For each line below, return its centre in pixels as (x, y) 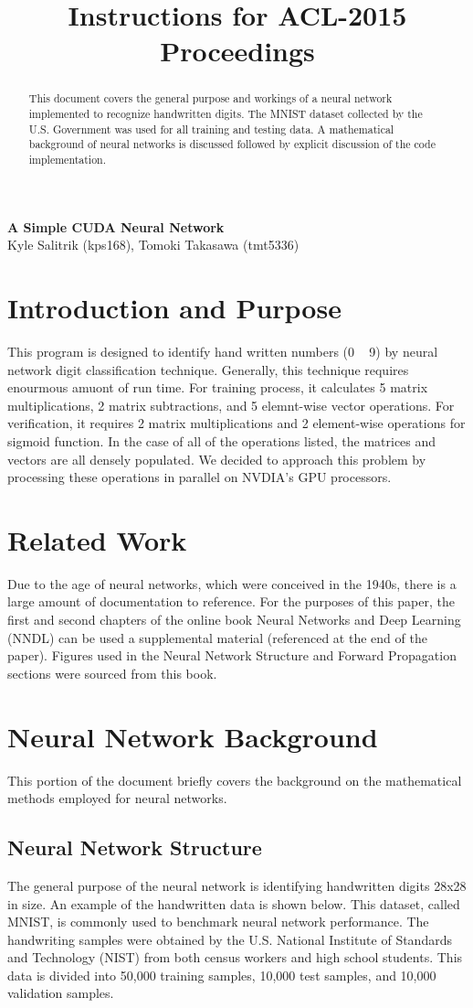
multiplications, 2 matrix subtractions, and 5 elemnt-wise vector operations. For (231, 405)
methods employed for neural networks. (117, 798)
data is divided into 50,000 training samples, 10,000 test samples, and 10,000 (222, 975)
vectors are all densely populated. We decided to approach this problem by (217, 459)
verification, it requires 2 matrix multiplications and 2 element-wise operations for (236, 423)
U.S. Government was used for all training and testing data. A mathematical (211, 129)
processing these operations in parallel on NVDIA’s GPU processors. (200, 477)
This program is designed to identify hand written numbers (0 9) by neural (223, 351)
